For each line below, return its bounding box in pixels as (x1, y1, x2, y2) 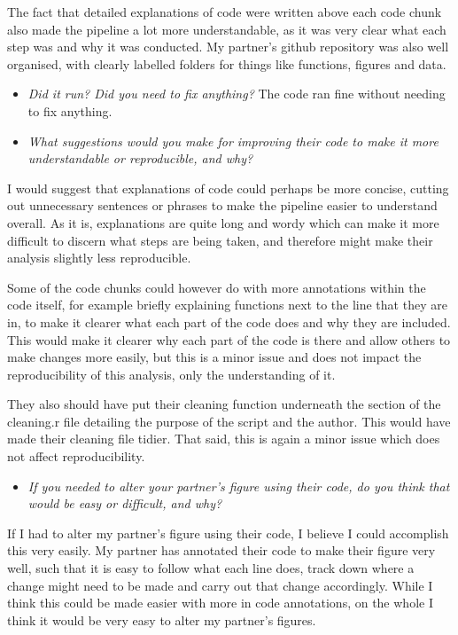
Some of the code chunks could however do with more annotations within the (7, 278, 426, 296)
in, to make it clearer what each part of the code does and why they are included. (7, 312, 451, 331)
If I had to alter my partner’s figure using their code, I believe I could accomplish (7, 523, 449, 542)
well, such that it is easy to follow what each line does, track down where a (7, 559, 415, 577)
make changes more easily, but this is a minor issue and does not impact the (7, 348, 422, 366)
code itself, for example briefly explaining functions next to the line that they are (7, 295, 447, 314)
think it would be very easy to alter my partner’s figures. (7, 610, 316, 629)
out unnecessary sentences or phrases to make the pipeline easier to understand (7, 196, 438, 215)
